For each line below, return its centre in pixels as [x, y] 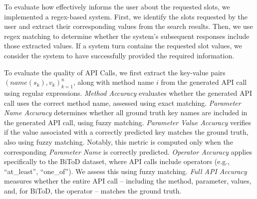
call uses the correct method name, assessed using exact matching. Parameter [123, 102]
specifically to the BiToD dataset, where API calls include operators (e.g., [117, 161]
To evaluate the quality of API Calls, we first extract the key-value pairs [115, 72]
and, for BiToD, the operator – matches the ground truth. [93, 190]
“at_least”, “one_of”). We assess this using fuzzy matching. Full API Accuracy [126, 171]
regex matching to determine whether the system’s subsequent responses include [127, 36]
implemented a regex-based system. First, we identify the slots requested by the [126, 16]
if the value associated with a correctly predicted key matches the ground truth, [126, 132]
